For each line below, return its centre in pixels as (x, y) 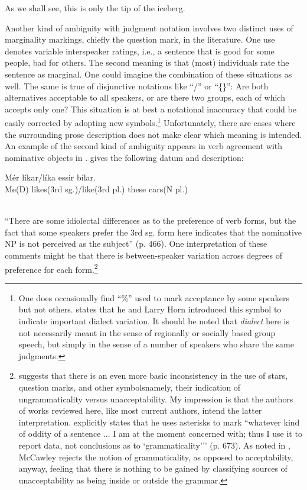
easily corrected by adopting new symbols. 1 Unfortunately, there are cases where (150, 122)
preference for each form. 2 (51, 268)
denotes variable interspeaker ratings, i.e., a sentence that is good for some (140, 51)
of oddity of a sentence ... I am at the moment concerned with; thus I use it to (160, 433)
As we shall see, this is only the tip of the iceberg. (95, 8)
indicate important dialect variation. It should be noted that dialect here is (154, 320)
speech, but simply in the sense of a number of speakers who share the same (156, 344)
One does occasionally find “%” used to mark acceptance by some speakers (154, 297)
